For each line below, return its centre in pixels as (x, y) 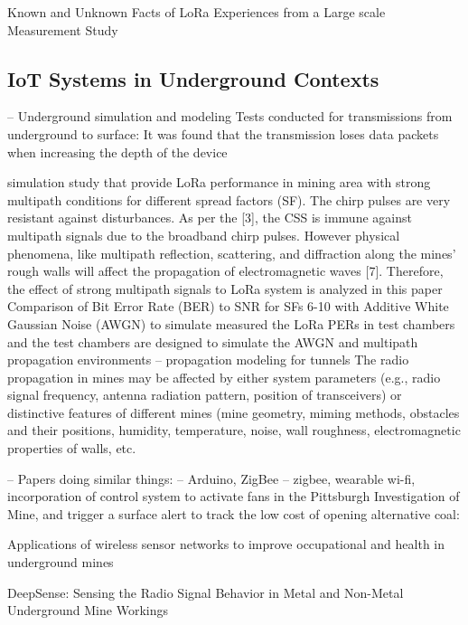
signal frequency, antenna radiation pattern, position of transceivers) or (205, 395)
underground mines (61, 562)
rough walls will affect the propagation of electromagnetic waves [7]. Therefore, (225, 271)
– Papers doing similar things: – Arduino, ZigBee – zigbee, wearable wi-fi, (211, 478)
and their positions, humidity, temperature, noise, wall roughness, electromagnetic (234, 430)
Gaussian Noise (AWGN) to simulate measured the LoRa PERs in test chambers (231, 323)
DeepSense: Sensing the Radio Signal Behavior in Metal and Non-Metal (206, 592)
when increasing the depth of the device (117, 152)
